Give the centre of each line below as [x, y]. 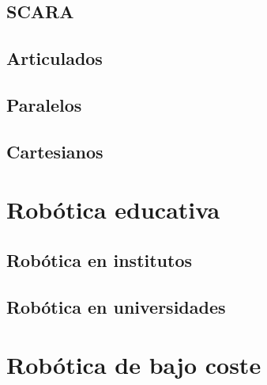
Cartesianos [55, 151]
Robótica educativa [113, 210]
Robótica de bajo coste [134, 365]
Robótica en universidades [116, 306]
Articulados [55, 58]
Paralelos [44, 104]
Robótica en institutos [100, 259]
